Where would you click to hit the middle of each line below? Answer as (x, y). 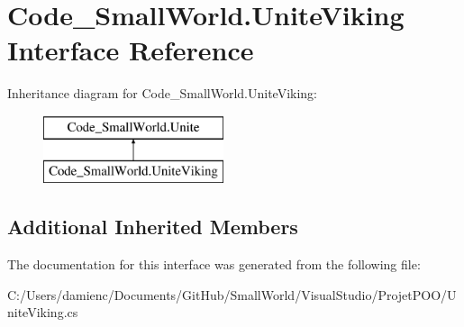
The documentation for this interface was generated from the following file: (214, 264)
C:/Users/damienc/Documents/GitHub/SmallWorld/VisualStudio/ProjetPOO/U (232, 294)
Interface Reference (131, 50)
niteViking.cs (43, 312)
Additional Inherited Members (153, 227)
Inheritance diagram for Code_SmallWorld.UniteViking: (163, 93)
